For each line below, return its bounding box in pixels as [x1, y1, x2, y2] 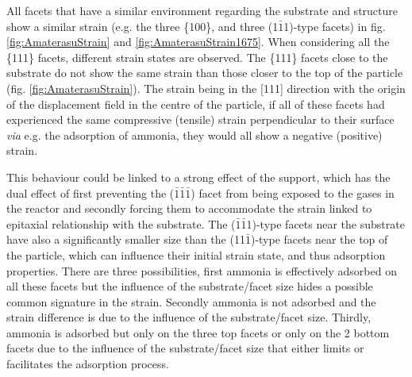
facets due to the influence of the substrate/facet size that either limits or [6, 340, 364, 356]
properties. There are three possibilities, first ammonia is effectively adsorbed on [6, 262, 397, 279]
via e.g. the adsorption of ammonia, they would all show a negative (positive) [6, 126, 383, 143]
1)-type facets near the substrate [246, 215, 405, 232]
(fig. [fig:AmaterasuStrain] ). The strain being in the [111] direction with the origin [6, 79, 406, 96]
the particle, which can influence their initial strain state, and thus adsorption [6, 246, 386, 263]
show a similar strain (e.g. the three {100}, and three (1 [6, 17, 279, 34]
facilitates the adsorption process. [6, 356, 169, 372]
